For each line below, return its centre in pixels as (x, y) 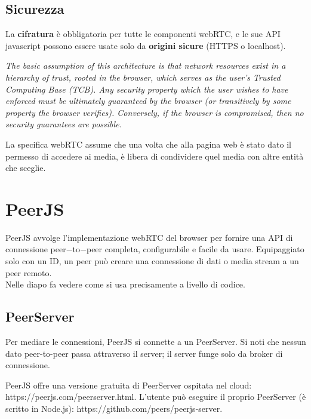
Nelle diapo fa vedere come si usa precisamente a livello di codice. (125, 284)
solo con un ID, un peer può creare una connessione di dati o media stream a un (152, 261)
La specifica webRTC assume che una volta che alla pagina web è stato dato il (148, 144)
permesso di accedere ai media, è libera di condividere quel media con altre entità (155, 156)
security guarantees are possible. (64, 124)
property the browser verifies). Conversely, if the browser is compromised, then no (155, 112)
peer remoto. (29, 272)
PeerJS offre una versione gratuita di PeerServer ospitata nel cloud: (129, 385)
